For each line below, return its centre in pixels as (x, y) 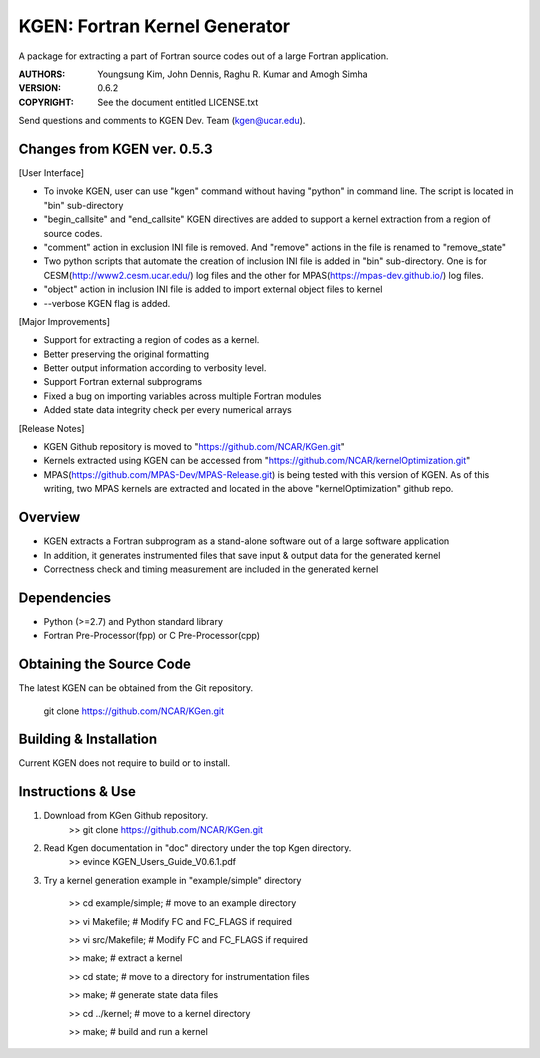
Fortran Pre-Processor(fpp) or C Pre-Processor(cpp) (151, 636)
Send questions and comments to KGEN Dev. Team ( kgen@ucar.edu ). (162, 121)
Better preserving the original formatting (126, 354)
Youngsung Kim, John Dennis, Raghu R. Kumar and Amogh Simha (233, 74)
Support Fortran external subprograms (123, 382)
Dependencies (65, 597)
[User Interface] (51, 173)
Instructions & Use (77, 791)
